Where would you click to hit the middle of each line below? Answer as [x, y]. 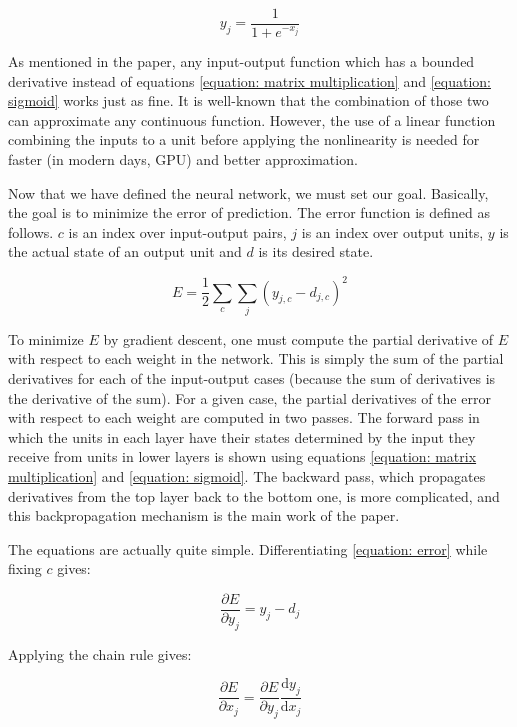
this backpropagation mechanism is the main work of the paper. [204, 515]
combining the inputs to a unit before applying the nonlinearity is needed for [244, 139]
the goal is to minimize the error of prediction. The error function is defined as [249, 212]
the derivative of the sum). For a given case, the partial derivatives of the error [249, 397]
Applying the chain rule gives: [100, 653]
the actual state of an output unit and [125, 251]
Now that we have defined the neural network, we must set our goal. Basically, [248, 192]
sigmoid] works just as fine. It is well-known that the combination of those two [248, 100]
